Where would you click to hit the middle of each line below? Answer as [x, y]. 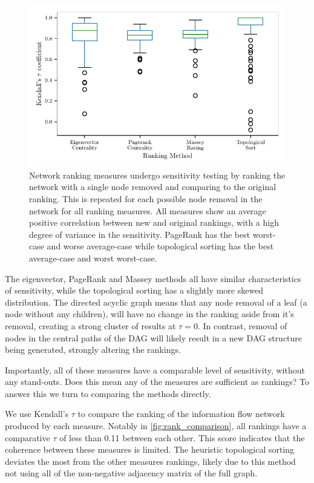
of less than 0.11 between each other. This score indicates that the [182, 437]
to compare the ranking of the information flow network [181, 414]
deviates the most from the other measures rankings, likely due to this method [150, 461]
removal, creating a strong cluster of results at [90, 325]
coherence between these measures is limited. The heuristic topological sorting [150, 449]
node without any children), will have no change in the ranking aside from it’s [149, 314]
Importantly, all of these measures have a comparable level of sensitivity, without [155, 370]
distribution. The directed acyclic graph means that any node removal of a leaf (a [156, 302]
